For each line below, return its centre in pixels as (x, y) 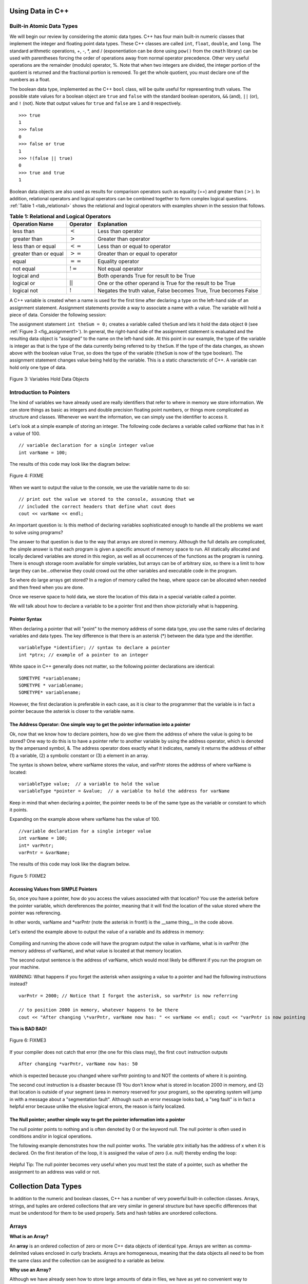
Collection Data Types (46, 1186)
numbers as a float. (30, 80)
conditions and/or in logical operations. (51, 1136)
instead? (18, 984)
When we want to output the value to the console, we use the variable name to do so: (100, 487)
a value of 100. (25, 433)
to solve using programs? (36, 532)
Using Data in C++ (39, 11)
